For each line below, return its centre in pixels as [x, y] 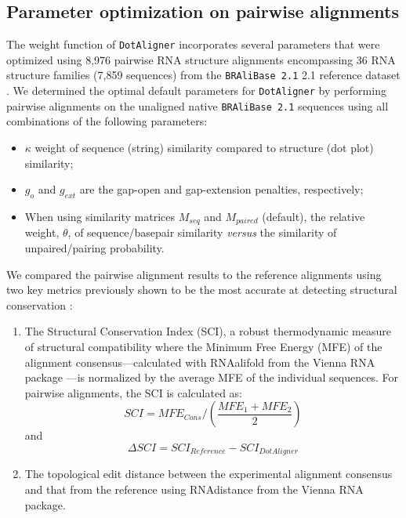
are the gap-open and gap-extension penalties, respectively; [221, 189]
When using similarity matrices [100, 216]
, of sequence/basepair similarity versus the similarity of [202, 232]
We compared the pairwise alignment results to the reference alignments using [194, 274]
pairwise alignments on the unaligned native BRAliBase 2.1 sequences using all [198, 105]
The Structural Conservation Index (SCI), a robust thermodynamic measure [208, 331]
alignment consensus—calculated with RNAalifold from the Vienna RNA [200, 362]
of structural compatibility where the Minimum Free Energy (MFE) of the [203, 347]
